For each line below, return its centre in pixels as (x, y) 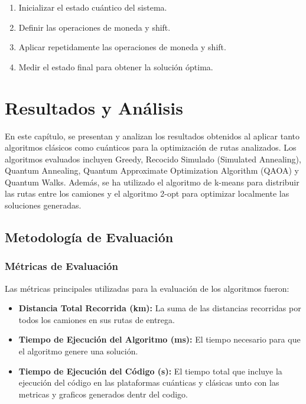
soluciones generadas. (43, 205)
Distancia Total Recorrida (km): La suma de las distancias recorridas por (160, 308)
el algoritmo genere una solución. (78, 351)
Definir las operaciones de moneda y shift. (95, 27)
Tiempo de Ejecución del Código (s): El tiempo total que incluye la (150, 371)
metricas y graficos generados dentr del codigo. (103, 394)
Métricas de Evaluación (61, 266)
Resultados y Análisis (94, 107)
